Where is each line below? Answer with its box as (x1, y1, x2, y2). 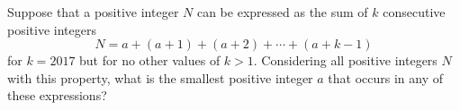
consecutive (383, 3, 446, 21)
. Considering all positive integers (253, 51, 437, 70)
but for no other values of (79, 51, 221, 70)
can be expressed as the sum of (196, 3, 368, 21)
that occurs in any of (328, 68, 444, 87)
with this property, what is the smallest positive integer (7, 68, 313, 87)
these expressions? (7, 86, 107, 105)
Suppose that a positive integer (7, 3, 179, 21)
